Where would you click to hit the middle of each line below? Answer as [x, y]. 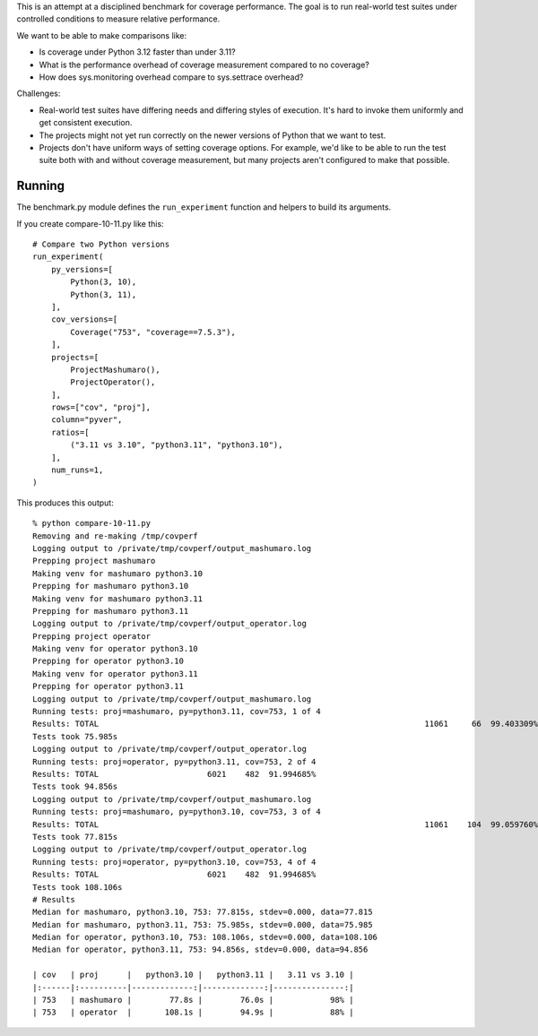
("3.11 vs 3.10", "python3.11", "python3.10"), [177, 445]
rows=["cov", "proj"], [101, 407]
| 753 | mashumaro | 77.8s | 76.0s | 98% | [193, 1000]
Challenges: [39, 93]
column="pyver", [87, 420]
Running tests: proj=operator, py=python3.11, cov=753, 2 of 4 [174, 761]
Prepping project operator [92, 636]
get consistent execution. [86, 123]
